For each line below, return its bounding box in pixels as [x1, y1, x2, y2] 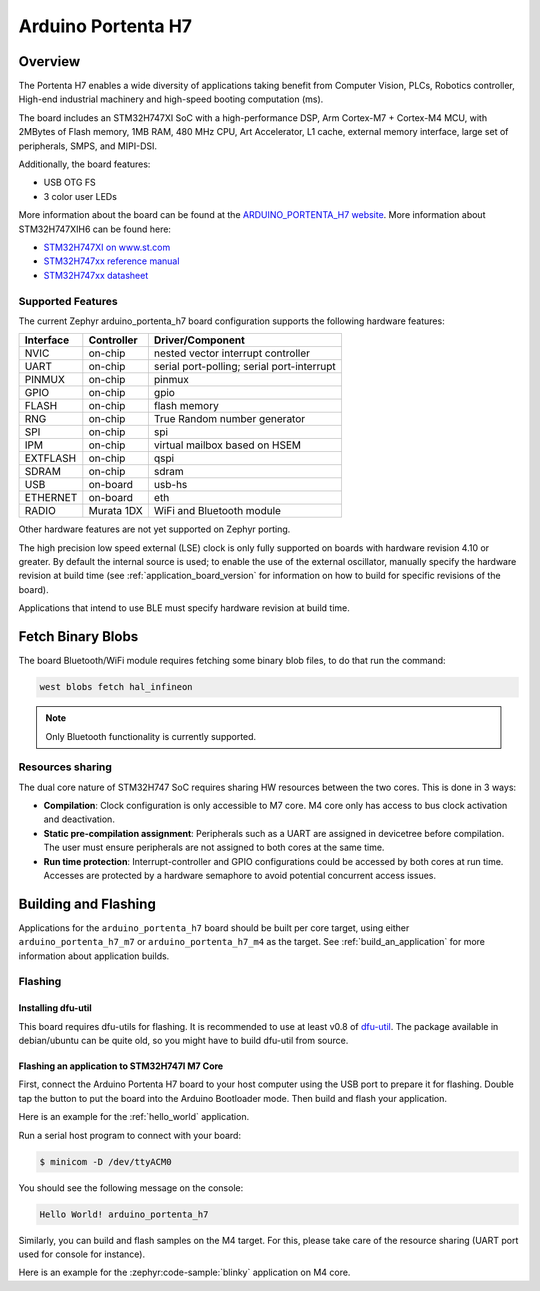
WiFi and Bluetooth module [153, 504, 282, 518]
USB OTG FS [43, 176, 97, 189]
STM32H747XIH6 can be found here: [18, 223, 172, 235]
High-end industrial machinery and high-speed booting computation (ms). [18, 93, 324, 105]
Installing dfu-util [18, 1002, 92, 1014]
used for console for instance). [18, 1248, 146, 1260]
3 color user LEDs [43, 190, 117, 202]
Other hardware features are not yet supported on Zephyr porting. [18, 523, 291, 535]
